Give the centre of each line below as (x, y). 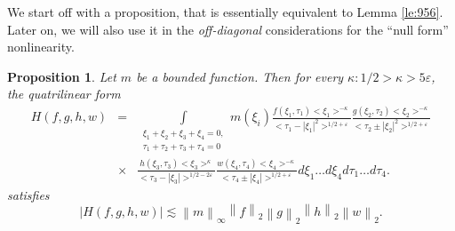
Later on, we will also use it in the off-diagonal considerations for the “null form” (228, 29)
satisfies (28, 194)
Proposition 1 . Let (62, 76)
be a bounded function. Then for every (240, 76)
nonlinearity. (41, 47)
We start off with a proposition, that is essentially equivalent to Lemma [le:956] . (225, 12)
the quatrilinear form (64, 94)
